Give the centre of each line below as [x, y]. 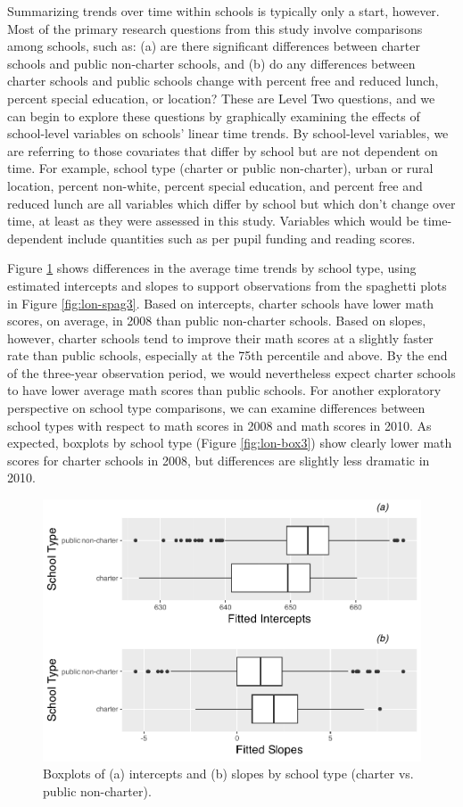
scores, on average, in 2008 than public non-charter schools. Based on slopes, [217, 321]
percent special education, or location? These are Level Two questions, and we [221, 98]
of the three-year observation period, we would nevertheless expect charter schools [231, 372]
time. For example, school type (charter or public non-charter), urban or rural [220, 168]
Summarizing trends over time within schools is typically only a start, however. [223, 11]
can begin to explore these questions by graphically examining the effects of [214, 115]
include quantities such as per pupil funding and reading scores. [241, 238]
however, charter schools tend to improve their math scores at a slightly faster [220, 338]
